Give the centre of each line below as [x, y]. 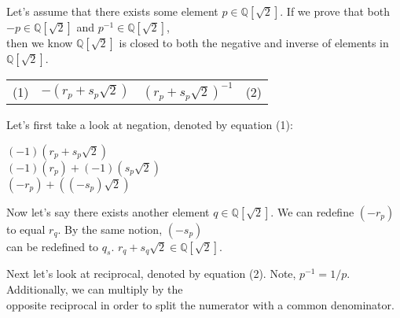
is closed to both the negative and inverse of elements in [254, 43]
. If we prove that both [335, 11]
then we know [40, 43]
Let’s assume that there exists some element [112, 11]
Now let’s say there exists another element [108, 211]
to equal [26, 229]
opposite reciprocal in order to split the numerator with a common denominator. [200, 304]
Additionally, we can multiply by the [95, 288]
